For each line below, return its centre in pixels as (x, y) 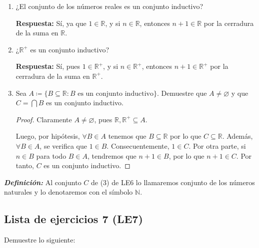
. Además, (237, 136)
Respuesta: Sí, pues (48, 66)
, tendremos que (112, 155)
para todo (51, 155)
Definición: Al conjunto (43, 182)
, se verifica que (63, 145)
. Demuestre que (182, 93)
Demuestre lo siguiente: (40, 240)
